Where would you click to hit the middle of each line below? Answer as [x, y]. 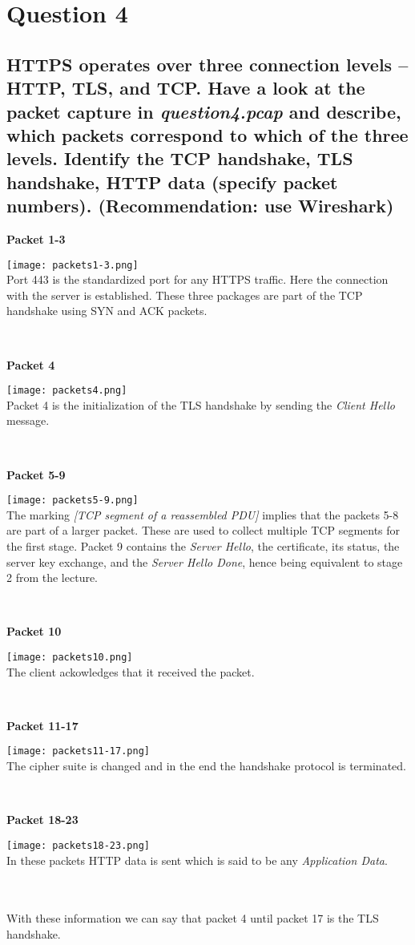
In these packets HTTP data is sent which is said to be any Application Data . [197, 860]
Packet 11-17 [42, 725]
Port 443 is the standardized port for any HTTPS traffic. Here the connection [197, 279]
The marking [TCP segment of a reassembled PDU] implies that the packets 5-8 [203, 514]
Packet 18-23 [42, 820]
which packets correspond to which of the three [207, 134]
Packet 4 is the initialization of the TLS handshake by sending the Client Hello [201, 404]
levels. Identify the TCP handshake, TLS [180, 158]
